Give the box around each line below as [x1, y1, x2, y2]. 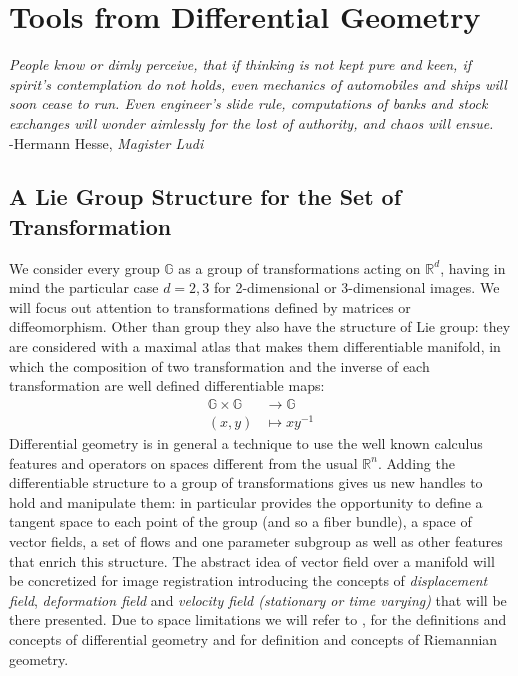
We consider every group [9, 257, 160, 278]
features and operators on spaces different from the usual [9, 452, 358, 473]
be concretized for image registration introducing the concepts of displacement [9, 570, 488, 591]
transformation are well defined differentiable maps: [9, 375, 325, 396]
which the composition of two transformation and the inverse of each [9, 355, 430, 376]
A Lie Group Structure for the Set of [9, 181, 402, 212]
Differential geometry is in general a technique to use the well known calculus [9, 432, 483, 453]
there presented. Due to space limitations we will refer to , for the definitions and [9, 609, 507, 630]
